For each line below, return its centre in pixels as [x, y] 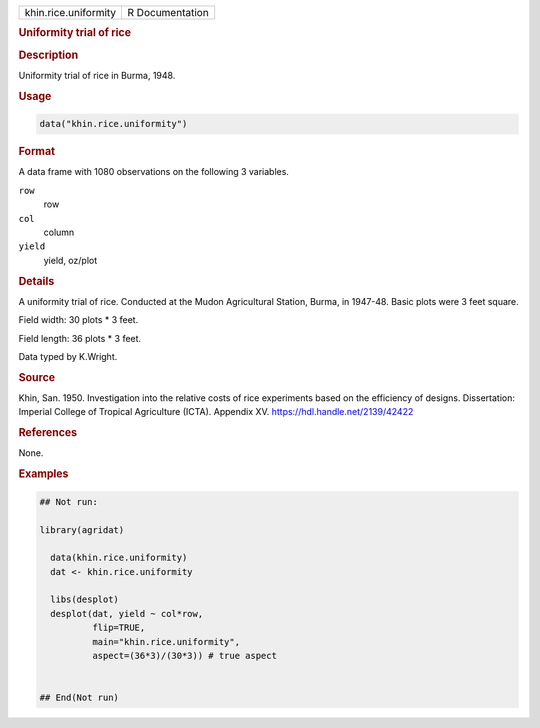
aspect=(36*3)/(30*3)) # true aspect [184, 656]
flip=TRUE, [118, 628]
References [48, 433]
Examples [43, 474]
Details [36, 281]
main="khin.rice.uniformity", [165, 641]
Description [48, 55]
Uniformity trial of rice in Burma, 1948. [97, 75]
